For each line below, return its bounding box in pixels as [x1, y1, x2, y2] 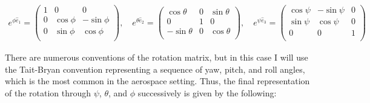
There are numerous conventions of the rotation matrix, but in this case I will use [5, 51, 308, 64]
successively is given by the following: [137, 87, 277, 99]
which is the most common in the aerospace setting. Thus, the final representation [5, 75, 310, 87]
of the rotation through [5, 87, 91, 99]
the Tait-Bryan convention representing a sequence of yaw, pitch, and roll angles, [5, 62, 305, 75]
